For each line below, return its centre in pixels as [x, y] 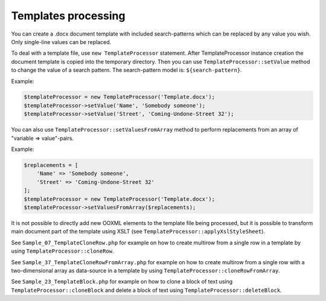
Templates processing [68, 16]
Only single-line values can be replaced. [61, 42]
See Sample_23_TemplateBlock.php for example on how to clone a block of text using [122, 282]
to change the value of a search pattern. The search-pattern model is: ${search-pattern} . [126, 70]
